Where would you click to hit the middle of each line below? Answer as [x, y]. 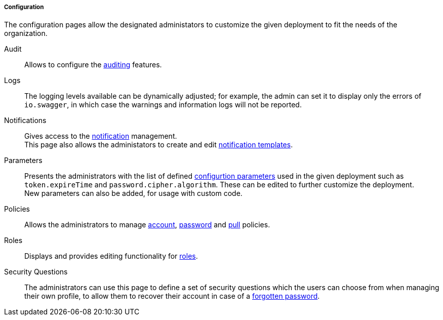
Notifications [25, 121]
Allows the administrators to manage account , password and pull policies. [147, 225]
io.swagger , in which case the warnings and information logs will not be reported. [163, 105]
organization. [26, 33]
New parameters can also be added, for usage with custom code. [133, 193]
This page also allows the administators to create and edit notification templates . [159, 145]
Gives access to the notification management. [101, 136]
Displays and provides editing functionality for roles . [111, 256]
